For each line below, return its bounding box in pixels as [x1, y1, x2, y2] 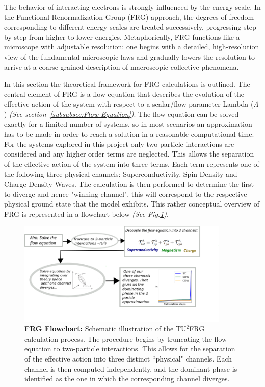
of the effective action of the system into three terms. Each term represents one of [4, 158, 259, 169]
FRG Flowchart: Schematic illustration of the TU [24, 323, 187, 334]
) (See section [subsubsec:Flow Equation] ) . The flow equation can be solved [4, 108, 239, 119]
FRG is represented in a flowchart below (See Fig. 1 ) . [4, 208, 169, 219]
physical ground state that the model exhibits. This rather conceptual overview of [4, 198, 259, 209]
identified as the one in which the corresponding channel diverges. [24, 373, 230, 384]
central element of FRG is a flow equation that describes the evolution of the [4, 88, 244, 99]
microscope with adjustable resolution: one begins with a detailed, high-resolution [4, 41, 259, 52]
